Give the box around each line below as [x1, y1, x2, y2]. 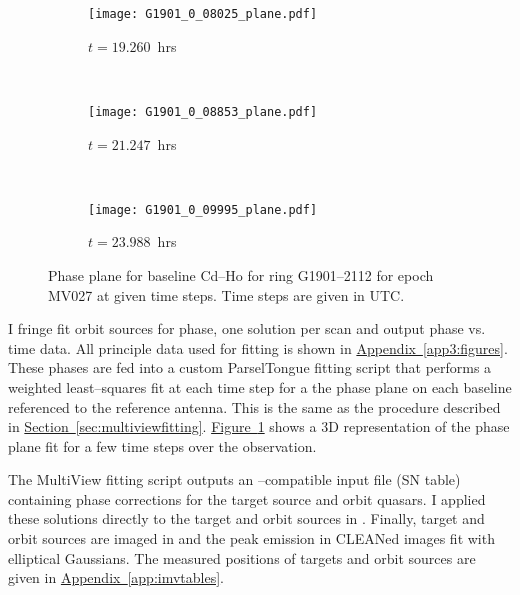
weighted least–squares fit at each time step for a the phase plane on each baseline [8, 376, 512, 397]
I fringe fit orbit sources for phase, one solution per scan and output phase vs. [8, 318, 486, 339]
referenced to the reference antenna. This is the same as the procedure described [8, 396, 501, 417]
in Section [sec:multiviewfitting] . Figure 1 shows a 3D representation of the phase [8, 416, 510, 437]
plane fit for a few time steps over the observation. [8, 435, 317, 456]
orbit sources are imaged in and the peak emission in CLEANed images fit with [8, 528, 495, 549]
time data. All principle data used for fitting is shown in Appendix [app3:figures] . [8, 337, 508, 358]
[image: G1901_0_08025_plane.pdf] [88, 7, 318, 21]
